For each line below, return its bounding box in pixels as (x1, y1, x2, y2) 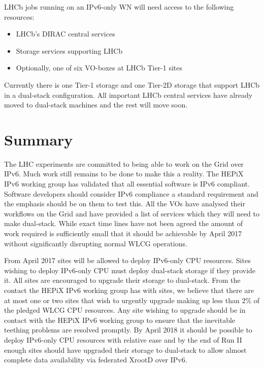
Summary (4, 129, 73, 150)
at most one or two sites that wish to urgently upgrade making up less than (4, 295, 240, 305)
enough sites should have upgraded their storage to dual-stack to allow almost (4, 344, 247, 355)
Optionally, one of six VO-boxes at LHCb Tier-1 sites (16, 62, 182, 73)
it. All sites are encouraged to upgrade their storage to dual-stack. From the (4, 275, 241, 285)
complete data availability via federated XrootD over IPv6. (4, 354, 187, 365)
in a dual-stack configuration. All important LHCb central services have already (4, 89, 253, 100)
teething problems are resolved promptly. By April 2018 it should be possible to (4, 324, 252, 335)
